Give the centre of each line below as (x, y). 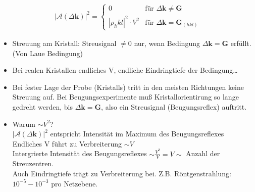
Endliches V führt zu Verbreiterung (67, 143)
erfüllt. (241, 43)
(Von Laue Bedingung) (48, 53)
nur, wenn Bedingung (167, 43)
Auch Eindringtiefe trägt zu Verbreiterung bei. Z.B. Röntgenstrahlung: (122, 173)
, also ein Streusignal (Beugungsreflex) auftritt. (174, 107)
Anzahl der (203, 153)
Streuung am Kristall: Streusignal (64, 43)
